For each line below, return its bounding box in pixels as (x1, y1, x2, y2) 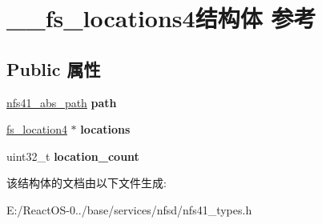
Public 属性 (6, 56, 101, 81)
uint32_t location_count (6, 147, 139, 164)
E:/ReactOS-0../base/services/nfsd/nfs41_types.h (6, 201, 252, 218)
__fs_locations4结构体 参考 (6, 2, 316, 34)
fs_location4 (6, 121, 67, 138)
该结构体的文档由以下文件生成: (6, 174, 167, 191)
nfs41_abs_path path (6, 94, 117, 110)
